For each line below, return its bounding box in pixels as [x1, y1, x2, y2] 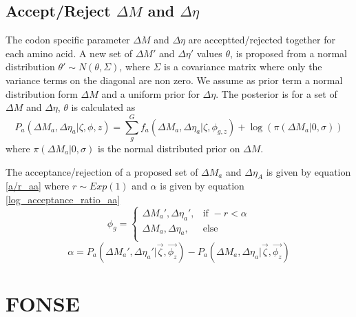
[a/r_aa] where [6, 178, 70, 193]
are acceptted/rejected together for [188, 32, 335, 47]
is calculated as [71, 100, 136, 114]
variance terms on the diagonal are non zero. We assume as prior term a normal [6, 72, 343, 87]
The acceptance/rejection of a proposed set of [6, 164, 198, 178]
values [196, 45, 222, 60]
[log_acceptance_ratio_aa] [6, 192, 121, 206]
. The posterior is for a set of [216, 86, 337, 101]
